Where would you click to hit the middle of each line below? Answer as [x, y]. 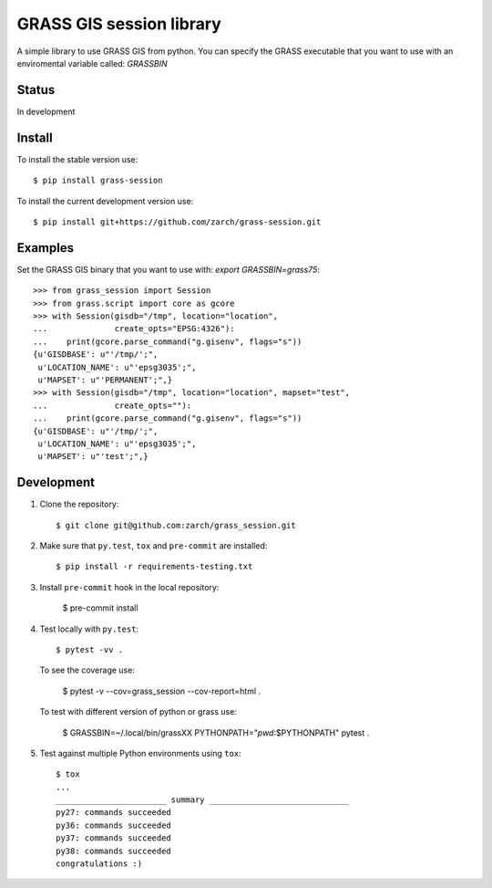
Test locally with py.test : [89, 629]
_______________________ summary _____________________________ [203, 800]
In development [46, 111]
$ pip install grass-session [98, 181]
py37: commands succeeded [114, 838]
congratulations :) [99, 864]
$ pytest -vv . [90, 649]
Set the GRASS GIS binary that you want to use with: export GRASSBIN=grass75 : [169, 269]
